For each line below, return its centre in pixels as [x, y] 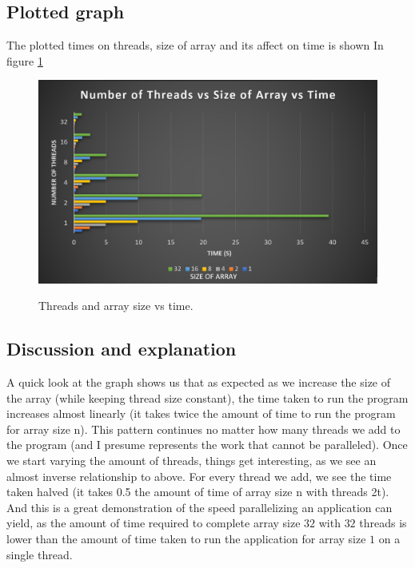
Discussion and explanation [122, 349]
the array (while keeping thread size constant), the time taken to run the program [207, 397]
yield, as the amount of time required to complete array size [154, 523]
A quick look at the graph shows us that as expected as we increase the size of [199, 382]
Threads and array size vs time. [116, 306]
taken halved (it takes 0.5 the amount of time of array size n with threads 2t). [198, 492]
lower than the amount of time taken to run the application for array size [186, 538]
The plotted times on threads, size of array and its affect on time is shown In [195, 45]
